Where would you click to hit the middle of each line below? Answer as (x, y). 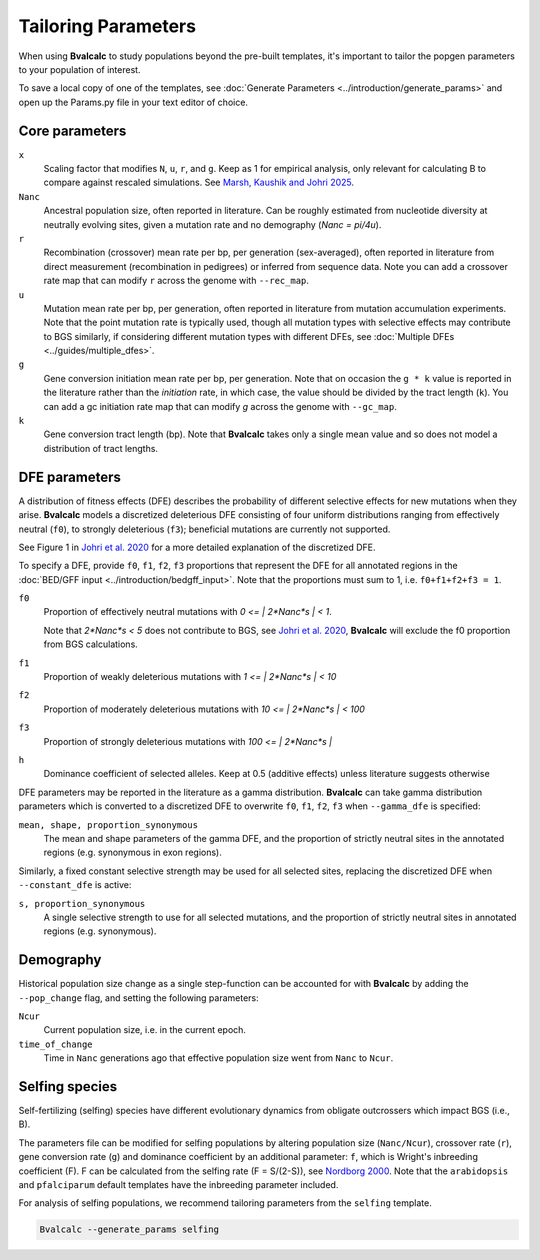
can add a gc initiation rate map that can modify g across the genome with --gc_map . (220, 406)
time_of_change (56, 1044)
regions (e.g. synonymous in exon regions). (132, 852)
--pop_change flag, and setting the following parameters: (138, 997)
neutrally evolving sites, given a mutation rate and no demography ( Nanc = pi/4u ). (212, 224)
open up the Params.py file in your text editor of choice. (133, 102)
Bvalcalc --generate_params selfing (129, 1229)
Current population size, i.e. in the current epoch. (145, 1030)
